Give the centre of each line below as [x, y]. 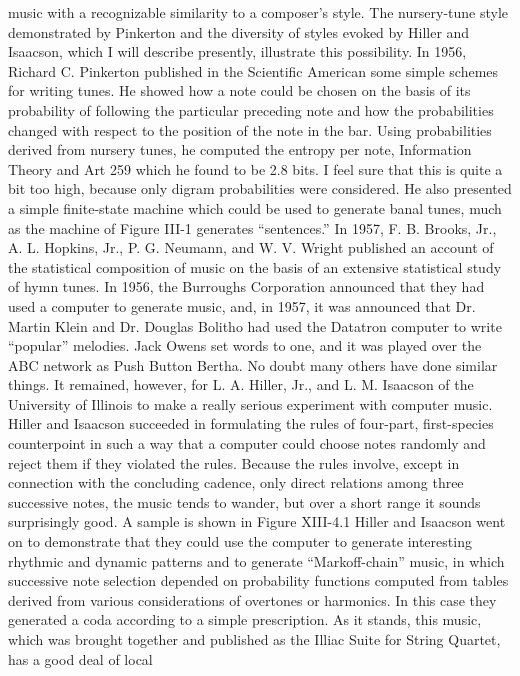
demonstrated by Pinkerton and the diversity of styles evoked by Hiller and [239, 31]
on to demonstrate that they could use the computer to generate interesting [240, 541]
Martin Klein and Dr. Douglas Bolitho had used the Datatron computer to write [255, 325]
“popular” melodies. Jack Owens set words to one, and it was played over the [245, 345]
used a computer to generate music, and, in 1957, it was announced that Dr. [242, 305]
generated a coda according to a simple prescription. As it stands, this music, [245, 619]
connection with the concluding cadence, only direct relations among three [236, 482]
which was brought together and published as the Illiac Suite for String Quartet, [254, 639]
